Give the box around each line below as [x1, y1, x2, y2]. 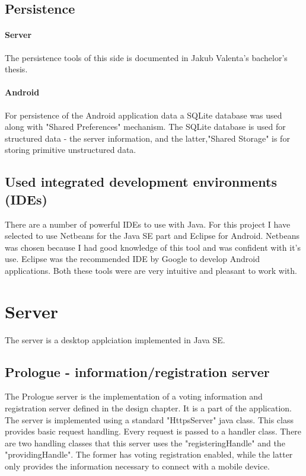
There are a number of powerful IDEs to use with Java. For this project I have [5, 218, 291, 230]
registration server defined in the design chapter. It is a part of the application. [5, 402, 292, 414]
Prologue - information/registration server [5, 362, 270, 381]
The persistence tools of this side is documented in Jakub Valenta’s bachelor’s [5, 51, 288, 63]
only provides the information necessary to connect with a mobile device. [5, 459, 270, 472]
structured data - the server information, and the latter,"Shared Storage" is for [5, 132, 290, 144]
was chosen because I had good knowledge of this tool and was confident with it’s [5, 241, 301, 253]
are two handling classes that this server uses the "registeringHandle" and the [5, 436, 285, 449]
